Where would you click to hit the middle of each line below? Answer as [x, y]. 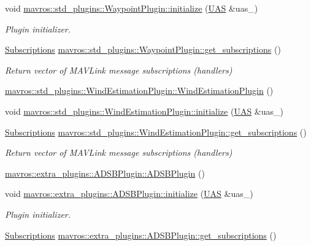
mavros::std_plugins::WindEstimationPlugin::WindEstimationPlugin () [139, 90]
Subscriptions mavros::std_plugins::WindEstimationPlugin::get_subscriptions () [156, 132]
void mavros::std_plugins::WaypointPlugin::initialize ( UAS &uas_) [132, 8]
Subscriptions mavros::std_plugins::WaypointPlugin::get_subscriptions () [143, 49]
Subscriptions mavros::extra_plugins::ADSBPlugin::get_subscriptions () [141, 235]
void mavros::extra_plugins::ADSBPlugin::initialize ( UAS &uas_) [129, 194]
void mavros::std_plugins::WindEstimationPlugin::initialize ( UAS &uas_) [144, 111]
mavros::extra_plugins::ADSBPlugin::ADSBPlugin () [105, 173]
